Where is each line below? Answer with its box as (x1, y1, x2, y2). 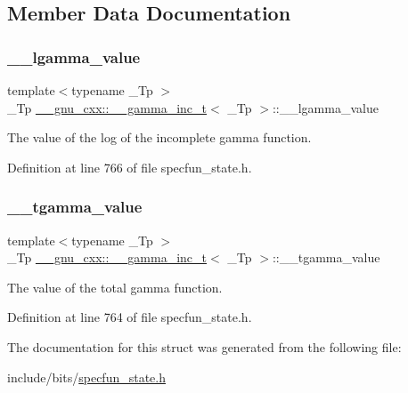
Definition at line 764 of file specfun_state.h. (7, 308, 252, 326)
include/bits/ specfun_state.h (7, 367, 166, 386)
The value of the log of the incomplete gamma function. (7, 128, 312, 147)
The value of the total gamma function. (7, 277, 223, 296)
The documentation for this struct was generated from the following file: (7, 337, 402, 356)
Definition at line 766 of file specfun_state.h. (7, 157, 252, 176)
